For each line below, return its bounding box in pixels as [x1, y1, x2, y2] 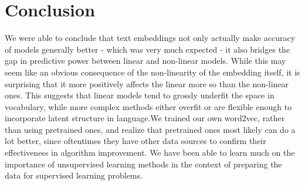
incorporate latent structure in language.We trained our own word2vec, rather [5, 112, 285, 124]
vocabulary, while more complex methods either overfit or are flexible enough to [5, 100, 292, 112]
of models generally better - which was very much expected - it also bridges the [5, 43, 290, 55]
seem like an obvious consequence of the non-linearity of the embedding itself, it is [5, 66, 300, 78]
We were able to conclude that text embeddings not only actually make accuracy [5, 32, 296, 44]
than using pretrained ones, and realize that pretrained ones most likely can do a [5, 123, 296, 135]
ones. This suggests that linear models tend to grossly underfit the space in [5, 89, 274, 101]
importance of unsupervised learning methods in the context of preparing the [5, 157, 282, 170]
